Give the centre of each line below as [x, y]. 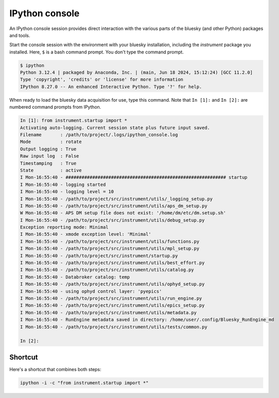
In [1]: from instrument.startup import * [74, 120]
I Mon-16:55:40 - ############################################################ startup [134, 177]
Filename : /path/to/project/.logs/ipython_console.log [99, 135]
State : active [51, 170]
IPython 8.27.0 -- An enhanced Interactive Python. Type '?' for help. [111, 87]
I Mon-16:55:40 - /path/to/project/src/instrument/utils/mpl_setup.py [110, 249]
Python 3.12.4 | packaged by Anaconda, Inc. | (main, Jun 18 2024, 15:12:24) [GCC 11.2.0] [136, 73]
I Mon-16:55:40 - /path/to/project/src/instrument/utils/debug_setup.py [112, 220]
